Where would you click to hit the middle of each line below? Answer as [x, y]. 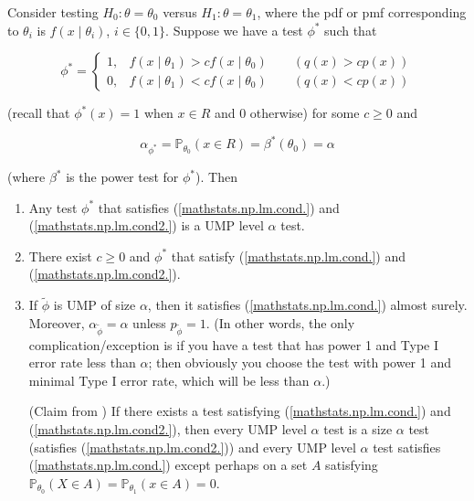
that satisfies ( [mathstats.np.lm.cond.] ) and [219, 207]
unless [149, 322]
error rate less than [82, 362]
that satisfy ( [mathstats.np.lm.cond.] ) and [288, 256]
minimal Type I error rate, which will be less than [169, 380]
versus [180, 12]
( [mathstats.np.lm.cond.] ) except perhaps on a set [168, 465]
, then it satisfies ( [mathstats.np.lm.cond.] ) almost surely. [307, 305]
